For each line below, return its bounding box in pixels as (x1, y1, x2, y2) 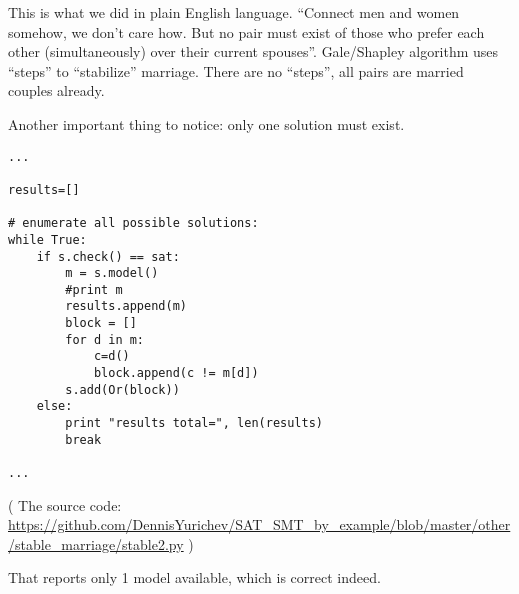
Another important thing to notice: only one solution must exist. (8, 113, 405, 134)
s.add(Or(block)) (65, 382, 180, 397)
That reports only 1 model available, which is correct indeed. (8, 567, 381, 588)
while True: (8, 232, 87, 247)
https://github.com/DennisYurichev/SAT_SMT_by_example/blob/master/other (8, 514, 511, 535)
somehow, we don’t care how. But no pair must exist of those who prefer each (8, 21, 485, 42)
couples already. (8, 80, 105, 101)
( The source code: (8, 494, 122, 515)
